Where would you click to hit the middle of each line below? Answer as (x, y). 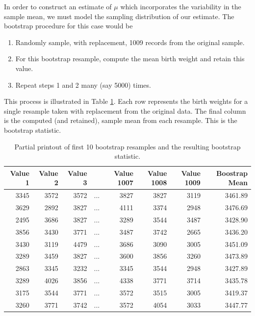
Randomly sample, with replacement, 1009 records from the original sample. (130, 42)
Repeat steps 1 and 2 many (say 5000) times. (83, 85)
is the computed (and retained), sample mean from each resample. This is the (121, 120)
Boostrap (232, 173)
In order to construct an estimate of (58, 6)
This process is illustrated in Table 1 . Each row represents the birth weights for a (126, 101)
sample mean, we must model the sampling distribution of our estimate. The (119, 16)
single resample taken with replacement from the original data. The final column (125, 110)
